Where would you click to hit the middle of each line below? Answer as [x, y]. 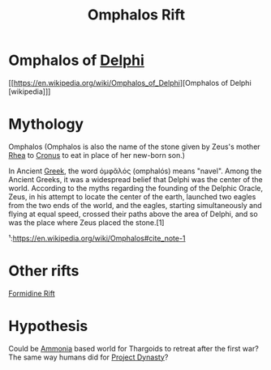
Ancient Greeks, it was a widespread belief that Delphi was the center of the [135, 179]
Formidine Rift [32, 293]
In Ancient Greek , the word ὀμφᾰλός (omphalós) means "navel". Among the [135, 171]
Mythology [46, 124]
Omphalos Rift [136, 15]
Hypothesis [48, 326]
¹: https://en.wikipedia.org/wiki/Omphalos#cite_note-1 [97, 238]
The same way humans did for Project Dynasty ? [88, 357]
